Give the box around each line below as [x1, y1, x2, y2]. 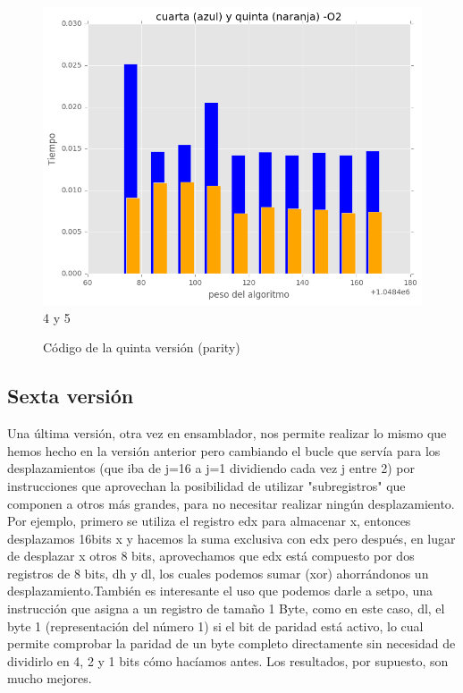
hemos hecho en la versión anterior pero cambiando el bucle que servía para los [7, 441, 441, 460]
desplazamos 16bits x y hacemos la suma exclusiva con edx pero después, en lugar [7, 528, 456, 547]
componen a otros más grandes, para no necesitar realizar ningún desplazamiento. [7, 494, 455, 512]
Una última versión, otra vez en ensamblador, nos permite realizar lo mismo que [7, 424, 447, 443]
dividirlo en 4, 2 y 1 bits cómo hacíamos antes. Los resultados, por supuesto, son [7, 651, 449, 670]
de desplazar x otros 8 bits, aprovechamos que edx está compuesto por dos [7, 546, 415, 565]
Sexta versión [7, 382, 134, 410]
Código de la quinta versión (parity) [43, 338, 240, 357]
